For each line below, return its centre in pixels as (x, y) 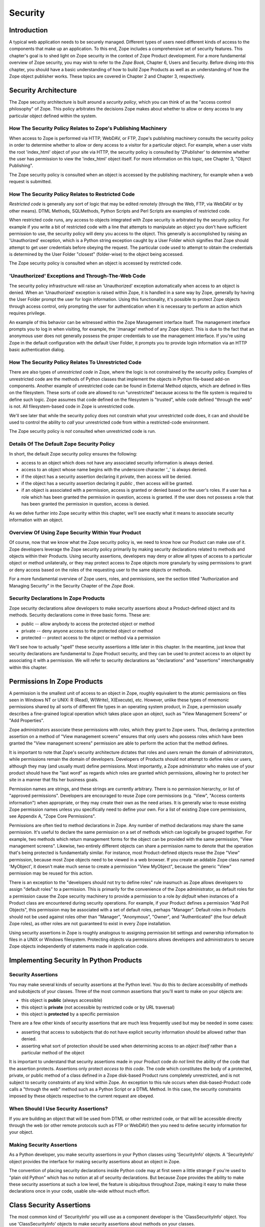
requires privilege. (27, 313)
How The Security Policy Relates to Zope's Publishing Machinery (88, 129)
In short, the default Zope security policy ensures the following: (73, 453)
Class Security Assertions (50, 1205)
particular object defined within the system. (53, 116)
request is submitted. (30, 182)
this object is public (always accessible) (62, 1000)
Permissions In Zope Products (56, 681)
